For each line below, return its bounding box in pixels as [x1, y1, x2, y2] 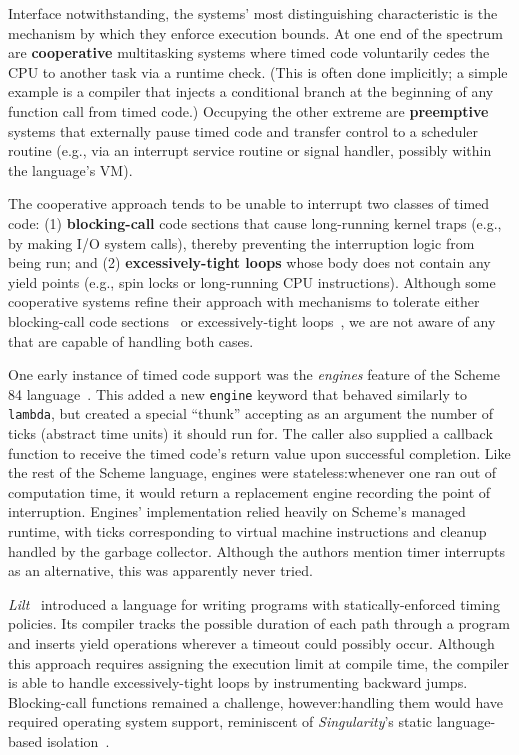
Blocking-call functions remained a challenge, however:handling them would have [8, 691, 504, 712]
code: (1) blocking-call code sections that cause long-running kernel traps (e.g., [8, 212, 502, 233]
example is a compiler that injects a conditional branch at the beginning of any [8, 81, 494, 102]
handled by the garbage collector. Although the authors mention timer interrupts [8, 540, 506, 561]
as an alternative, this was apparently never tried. [8, 560, 313, 581]
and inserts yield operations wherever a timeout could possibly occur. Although [8, 632, 495, 653]
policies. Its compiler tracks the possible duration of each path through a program [8, 613, 510, 634]
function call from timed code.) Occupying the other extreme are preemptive [8, 100, 489, 121]
